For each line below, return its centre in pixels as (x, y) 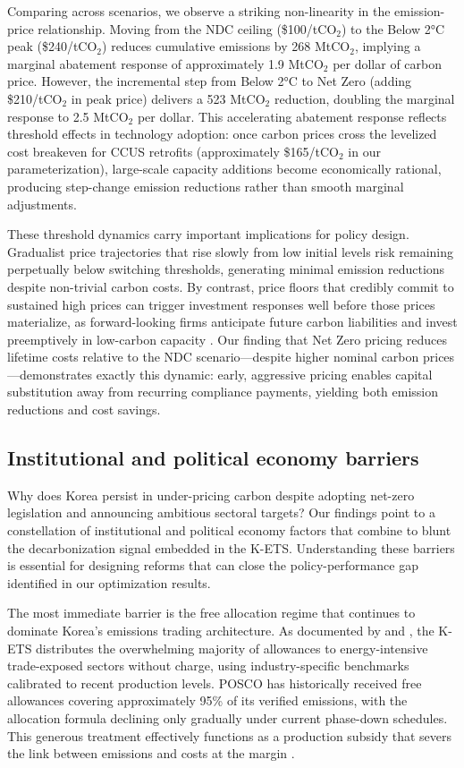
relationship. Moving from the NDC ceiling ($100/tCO (187, 28)
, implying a (388, 46)
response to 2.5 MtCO (68, 116)
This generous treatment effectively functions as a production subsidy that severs (229, 735)
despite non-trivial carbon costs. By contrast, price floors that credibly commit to (231, 286)
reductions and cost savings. (84, 410)
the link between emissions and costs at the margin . (151, 753)
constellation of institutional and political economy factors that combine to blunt (229, 530)
